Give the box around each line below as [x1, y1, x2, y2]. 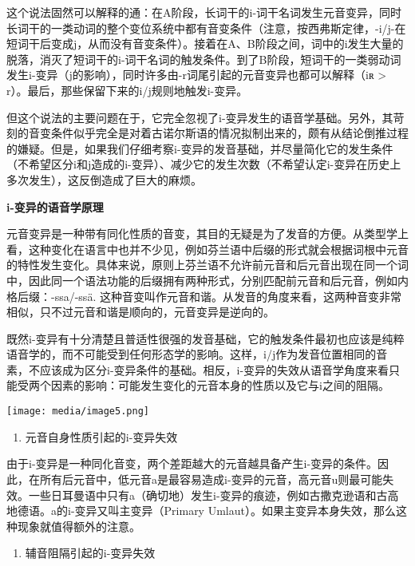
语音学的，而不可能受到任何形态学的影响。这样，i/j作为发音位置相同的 [6, 346, 377, 362]
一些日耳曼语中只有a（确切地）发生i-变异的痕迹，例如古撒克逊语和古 [28, 486, 388, 503]
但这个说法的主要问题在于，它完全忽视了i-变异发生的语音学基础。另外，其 [6, 109, 393, 125]
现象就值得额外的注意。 [17, 517, 140, 534]
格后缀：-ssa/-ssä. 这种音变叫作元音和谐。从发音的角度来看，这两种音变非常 [6, 287, 401, 304]
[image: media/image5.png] [6, 406, 149, 418]
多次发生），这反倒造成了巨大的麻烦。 [6, 171, 202, 188]
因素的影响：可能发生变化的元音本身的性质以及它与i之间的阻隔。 [50, 377, 389, 394]
